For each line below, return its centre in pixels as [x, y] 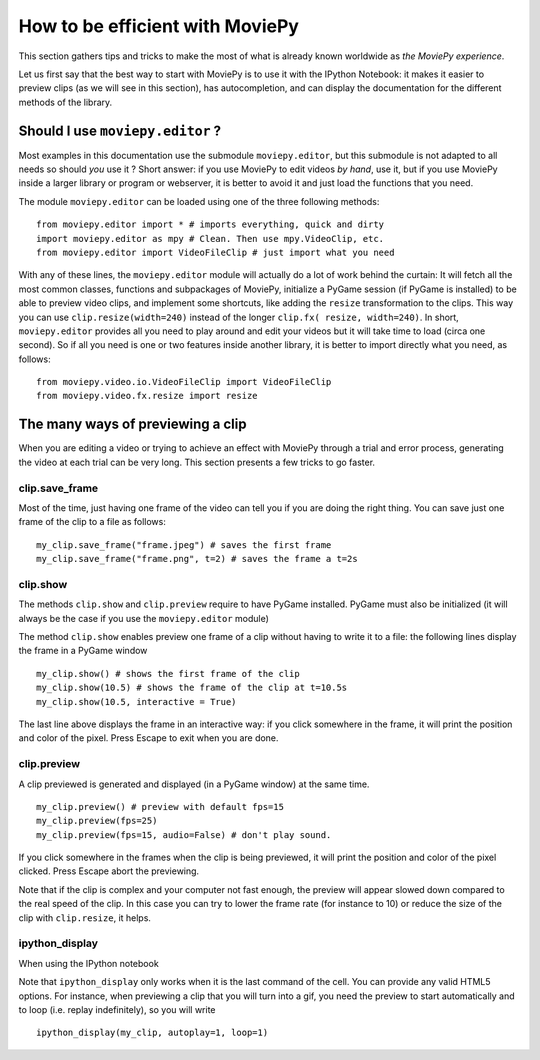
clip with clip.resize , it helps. [85, 917]
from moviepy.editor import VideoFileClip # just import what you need [215, 252]
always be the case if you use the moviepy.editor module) [144, 618]
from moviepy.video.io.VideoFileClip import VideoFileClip [184, 382]
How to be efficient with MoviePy [159, 26]
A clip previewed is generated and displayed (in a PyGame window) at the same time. [194, 784]
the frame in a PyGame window [83, 651]
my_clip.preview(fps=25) [97, 821]
